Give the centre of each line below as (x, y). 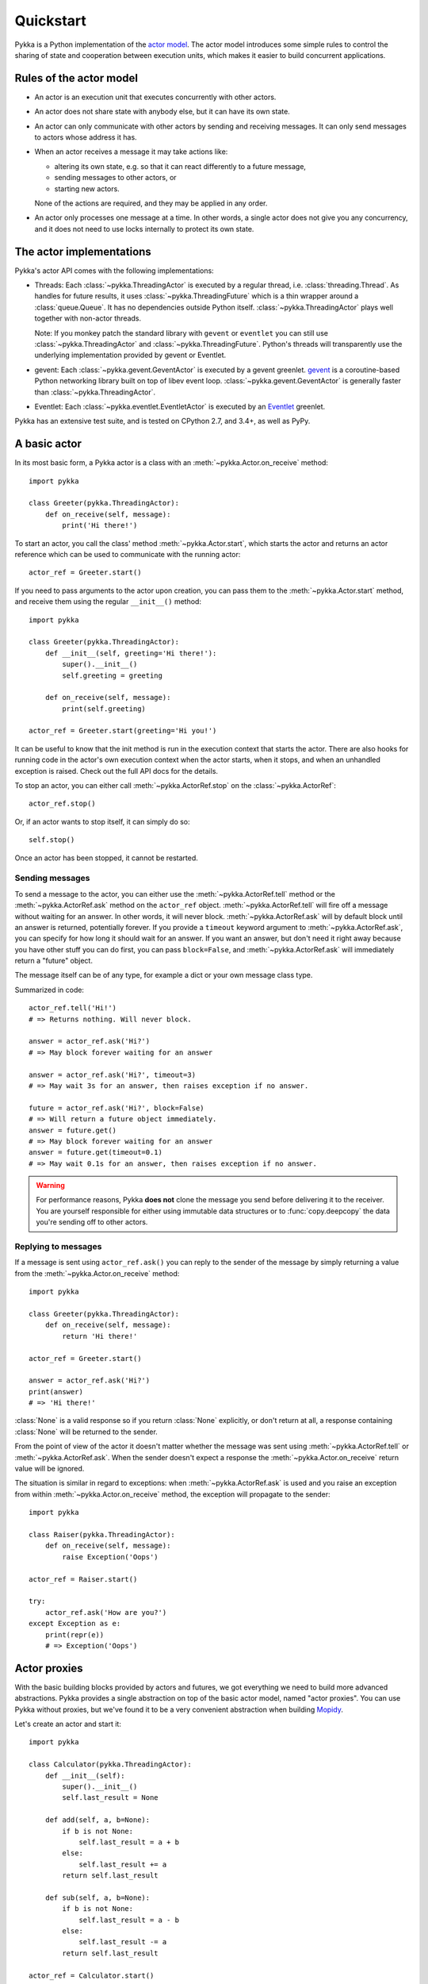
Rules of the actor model (76, 78)
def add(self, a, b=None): (97, 1820)
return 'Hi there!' (100, 1336)
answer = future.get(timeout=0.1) (96, 1152)
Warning (50, 1186)
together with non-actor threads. (88, 318)
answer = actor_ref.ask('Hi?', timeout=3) (113, 1075)
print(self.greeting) (104, 709)
